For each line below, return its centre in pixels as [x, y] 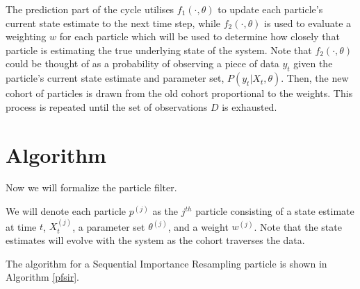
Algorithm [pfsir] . [42, 277]
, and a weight [198, 226]
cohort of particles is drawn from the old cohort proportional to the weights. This [179, 93]
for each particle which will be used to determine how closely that [199, 36]
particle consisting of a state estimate [275, 211]
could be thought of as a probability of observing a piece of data [142, 63]
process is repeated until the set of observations [107, 106]
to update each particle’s [270, 9]
